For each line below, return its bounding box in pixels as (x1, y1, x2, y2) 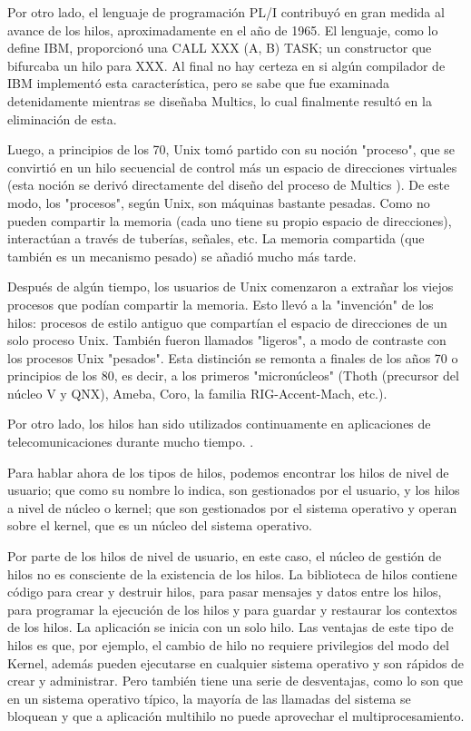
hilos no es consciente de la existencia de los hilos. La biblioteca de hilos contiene (7, 564, 457, 583)
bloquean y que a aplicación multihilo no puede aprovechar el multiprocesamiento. (7, 706, 465, 726)
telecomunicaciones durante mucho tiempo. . (7, 432, 254, 451)
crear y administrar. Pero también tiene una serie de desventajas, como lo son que (7, 671, 464, 690)
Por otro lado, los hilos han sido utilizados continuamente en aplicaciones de (7, 414, 431, 433)
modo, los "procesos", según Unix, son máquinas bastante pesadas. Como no (7, 193, 430, 212)
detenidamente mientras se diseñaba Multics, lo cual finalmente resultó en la (7, 91, 432, 110)
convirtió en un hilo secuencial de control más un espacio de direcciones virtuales (7, 157, 457, 176)
